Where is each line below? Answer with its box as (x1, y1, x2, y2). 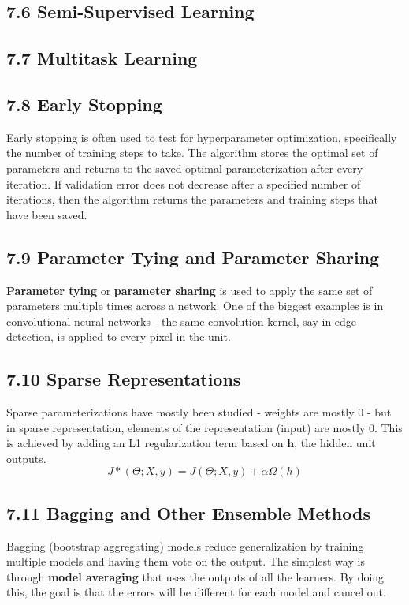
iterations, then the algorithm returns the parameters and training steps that (6, 191, 379, 207)
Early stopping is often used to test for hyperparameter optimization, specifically (6, 129, 397, 145)
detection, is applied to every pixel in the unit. (6, 328, 231, 345)
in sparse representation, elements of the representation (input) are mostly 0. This (6, 419, 403, 435)
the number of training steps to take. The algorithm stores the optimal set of (6, 144, 378, 161)
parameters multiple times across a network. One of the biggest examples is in (6, 297, 384, 314)
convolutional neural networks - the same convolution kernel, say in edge (6, 312, 357, 329)
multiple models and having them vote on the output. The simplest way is (6, 553, 365, 570)
